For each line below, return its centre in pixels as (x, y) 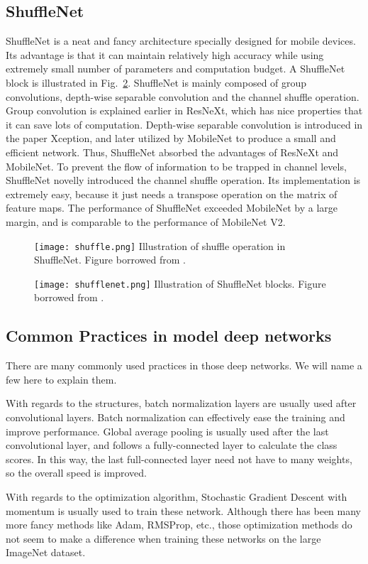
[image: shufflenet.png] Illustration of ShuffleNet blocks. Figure (180, 283)
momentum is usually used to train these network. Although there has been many (183, 510)
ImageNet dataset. (46, 552)
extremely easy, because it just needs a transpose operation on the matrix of (172, 194)
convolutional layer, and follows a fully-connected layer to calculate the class (172, 445)
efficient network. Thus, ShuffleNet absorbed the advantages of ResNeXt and (172, 152)
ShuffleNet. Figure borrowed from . (110, 260)
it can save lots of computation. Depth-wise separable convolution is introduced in (184, 124)
